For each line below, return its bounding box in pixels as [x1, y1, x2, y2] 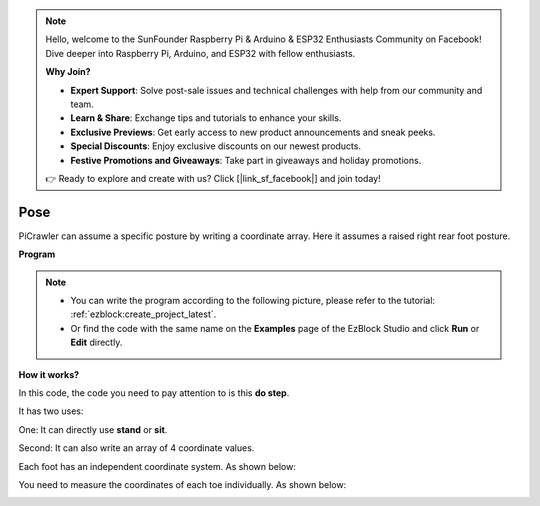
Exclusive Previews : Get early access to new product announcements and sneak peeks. [70, 126, 436, 138]
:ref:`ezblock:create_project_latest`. [70, 308, 217, 320]
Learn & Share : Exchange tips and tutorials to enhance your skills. [70, 112, 342, 124]
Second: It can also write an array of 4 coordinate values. [18, 442, 255, 454]
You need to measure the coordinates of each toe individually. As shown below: [18, 478, 347, 490]
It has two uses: [18, 405, 84, 417]
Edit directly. [70, 336, 123, 349]
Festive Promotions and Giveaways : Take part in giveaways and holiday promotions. [70, 154, 422, 166]
